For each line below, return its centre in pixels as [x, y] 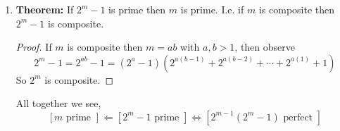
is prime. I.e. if [212, 9]
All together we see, [58, 103]
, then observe [265, 47]
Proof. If [34, 47]
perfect [298, 117]
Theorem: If [45, 9]
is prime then [137, 9]
